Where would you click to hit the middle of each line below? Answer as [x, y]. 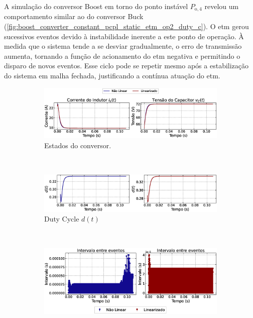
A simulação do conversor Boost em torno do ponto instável [96, 6]
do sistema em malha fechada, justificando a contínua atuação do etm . [112, 76]
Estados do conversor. [78, 145]
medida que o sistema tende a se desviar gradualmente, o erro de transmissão [123, 46]
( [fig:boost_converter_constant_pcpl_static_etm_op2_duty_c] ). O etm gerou [126, 26]
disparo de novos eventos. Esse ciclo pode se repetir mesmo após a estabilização [126, 66]
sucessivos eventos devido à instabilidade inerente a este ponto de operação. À [124, 36]
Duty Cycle [62, 219]
